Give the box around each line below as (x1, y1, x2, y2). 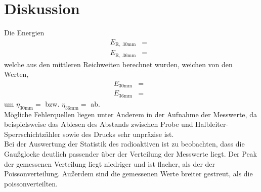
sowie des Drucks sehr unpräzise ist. (63, 128, 174, 139)
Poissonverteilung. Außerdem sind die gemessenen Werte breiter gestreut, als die (4, 168, 253, 179)
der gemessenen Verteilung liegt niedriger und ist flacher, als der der (4, 158, 215, 169)
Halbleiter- (195, 119, 229, 129)
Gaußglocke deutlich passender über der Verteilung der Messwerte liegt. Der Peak (4, 149, 257, 159)
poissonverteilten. (4, 178, 58, 188)
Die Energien (4, 27, 45, 38)
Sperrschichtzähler (4, 128, 61, 139)
